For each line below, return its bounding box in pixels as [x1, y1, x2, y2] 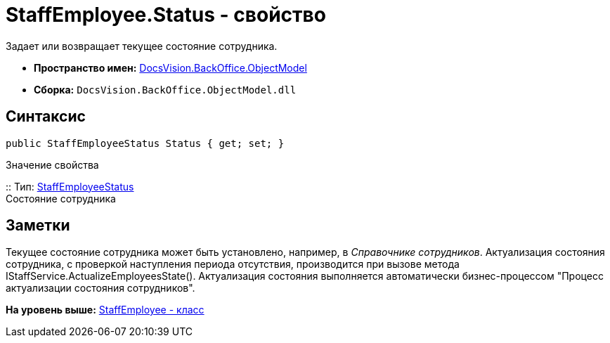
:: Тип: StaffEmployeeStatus [6, 180, 134, 193]
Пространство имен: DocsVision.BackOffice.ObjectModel [34, 61, 307, 74]
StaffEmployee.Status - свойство [6, 3, 326, 27]
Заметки [6, 216, 70, 235]
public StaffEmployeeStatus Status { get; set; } [6, 137, 285, 149]
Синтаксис [6, 108, 86, 126]
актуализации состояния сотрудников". [6, 282, 195, 295]
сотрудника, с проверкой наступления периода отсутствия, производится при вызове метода [6, 258, 460, 271]
